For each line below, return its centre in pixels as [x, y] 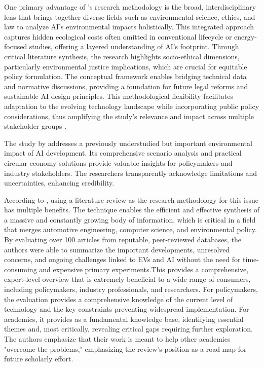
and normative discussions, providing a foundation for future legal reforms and [126, 86]
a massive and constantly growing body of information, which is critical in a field [130, 219]
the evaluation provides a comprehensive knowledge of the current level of [119, 299]
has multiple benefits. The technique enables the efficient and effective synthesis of [132, 210]
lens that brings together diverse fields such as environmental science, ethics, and [130, 16]
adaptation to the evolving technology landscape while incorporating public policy [132, 106]
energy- [246, 36]
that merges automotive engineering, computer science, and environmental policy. [130, 229]
